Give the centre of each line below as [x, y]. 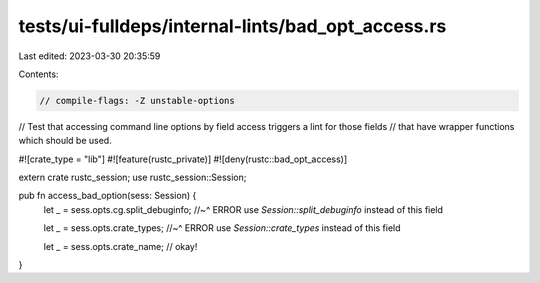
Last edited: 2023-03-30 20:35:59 [89, 56]
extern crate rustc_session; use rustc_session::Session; [132, 177]
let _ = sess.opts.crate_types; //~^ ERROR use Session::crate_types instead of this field [222, 228]
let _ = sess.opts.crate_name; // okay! [120, 246]
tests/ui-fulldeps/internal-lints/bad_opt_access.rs [232, 26]
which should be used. [65, 141]
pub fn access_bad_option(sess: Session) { [107, 196]
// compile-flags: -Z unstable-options [137, 100]
